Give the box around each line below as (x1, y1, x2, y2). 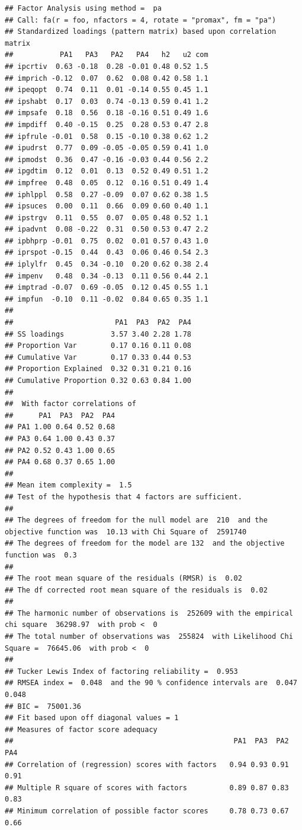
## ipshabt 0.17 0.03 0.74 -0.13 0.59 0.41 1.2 (5, 97, 208, 106)
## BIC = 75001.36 (5, 702, 81, 711)
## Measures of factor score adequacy (5, 725, 158, 734)
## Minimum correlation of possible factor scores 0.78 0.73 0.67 (5, 806, 289, 815)
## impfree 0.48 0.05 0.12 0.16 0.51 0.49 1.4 (5, 178, 208, 187)
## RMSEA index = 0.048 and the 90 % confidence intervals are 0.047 (5, 679, 297, 688)
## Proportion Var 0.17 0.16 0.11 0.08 (5, 341, 191, 350)
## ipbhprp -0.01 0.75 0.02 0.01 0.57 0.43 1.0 (5, 236, 208, 245)
